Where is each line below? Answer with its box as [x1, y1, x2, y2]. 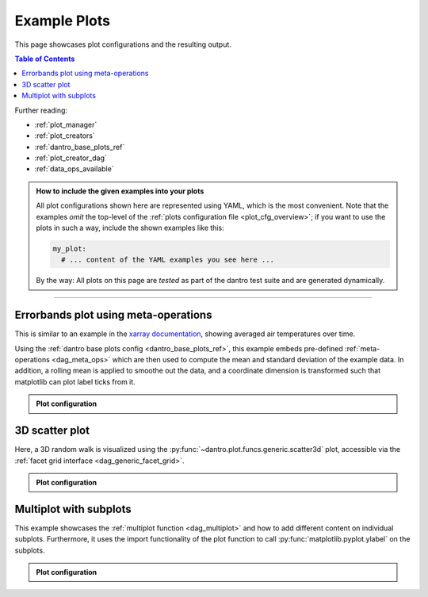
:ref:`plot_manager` [34, 120, 97, 129]
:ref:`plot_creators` [34, 131, 95, 140]
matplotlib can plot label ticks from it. [14, 377, 136, 386]
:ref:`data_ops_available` [34, 164, 114, 174]
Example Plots [14, 12, 111, 29]
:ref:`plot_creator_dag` [34, 153, 107, 163]
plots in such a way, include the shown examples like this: [36, 223, 225, 233]
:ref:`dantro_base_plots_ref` [34, 142, 125, 151]
